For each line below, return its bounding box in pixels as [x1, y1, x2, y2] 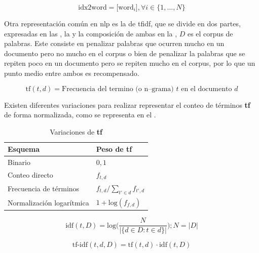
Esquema [8, 144, 40, 154]
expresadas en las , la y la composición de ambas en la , [4, 28, 177, 38]
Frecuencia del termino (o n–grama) [62, 85, 174, 93]
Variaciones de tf [50, 126, 103, 137]
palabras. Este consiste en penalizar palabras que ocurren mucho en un [4, 38, 225, 49]
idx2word [78, 4, 107, 11]
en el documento [181, 85, 232, 93]
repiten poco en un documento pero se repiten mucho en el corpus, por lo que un [4, 58, 255, 68]
